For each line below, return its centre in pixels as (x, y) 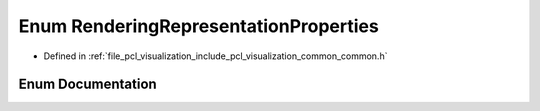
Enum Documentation (87, 84)
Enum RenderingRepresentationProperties (198, 26)
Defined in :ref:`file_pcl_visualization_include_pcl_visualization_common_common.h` (215, 56)
